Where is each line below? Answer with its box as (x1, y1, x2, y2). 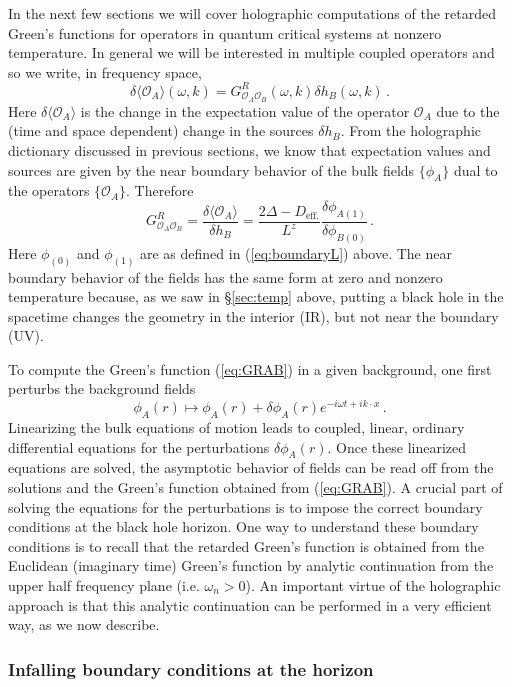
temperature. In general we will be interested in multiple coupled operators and (8, 42, 495, 63)
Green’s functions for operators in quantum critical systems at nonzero (8, 22, 442, 43)
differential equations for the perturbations (8, 436, 270, 457)
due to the (436, 100, 500, 121)
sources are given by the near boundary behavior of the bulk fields (8, 159, 415, 180)
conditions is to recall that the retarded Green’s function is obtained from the (8, 535, 484, 556)
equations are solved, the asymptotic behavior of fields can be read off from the (8, 457, 494, 478)
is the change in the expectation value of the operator (80, 100, 410, 121)
